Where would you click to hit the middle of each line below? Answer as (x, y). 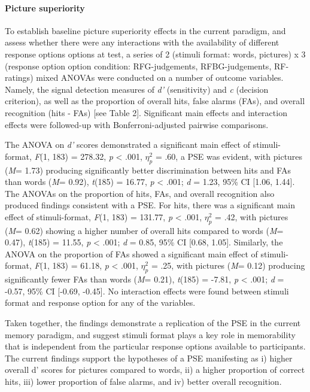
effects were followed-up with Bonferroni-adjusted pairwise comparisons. (137, 124)
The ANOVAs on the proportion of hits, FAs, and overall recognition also (140, 193)
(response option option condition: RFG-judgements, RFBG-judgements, (138, 66)
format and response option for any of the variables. (100, 303)
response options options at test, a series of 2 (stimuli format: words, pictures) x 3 (155, 54)
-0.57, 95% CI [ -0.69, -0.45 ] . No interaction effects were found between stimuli (147, 291)
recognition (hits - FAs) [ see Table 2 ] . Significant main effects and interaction (146, 112)
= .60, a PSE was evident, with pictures (229, 156)
